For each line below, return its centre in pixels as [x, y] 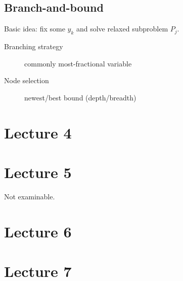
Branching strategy [34, 46]
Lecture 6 [38, 231]
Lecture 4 [38, 132]
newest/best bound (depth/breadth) [80, 97]
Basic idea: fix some [35, 29]
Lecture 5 [38, 172]
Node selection [27, 80]
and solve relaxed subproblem [122, 29]
